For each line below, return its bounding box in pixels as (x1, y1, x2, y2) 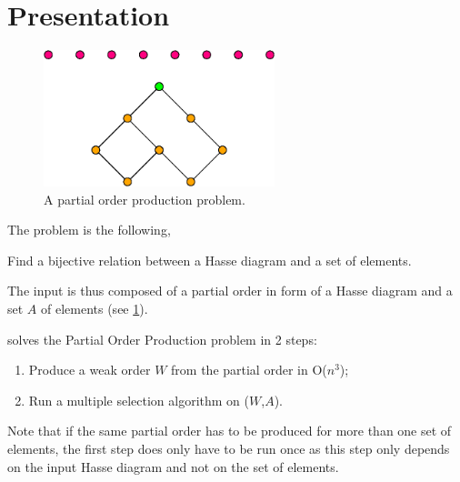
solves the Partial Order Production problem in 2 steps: (7, 329, 317, 348)
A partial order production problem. (44, 189, 245, 208)
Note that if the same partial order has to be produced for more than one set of (7, 421, 452, 440)
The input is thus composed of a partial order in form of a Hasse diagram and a (7, 281, 453, 300)
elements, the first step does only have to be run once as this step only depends (7, 439, 450, 458)
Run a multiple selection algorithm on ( (28, 390, 249, 409)
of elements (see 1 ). (41, 299, 148, 318)
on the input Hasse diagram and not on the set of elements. (7, 457, 339, 476)
